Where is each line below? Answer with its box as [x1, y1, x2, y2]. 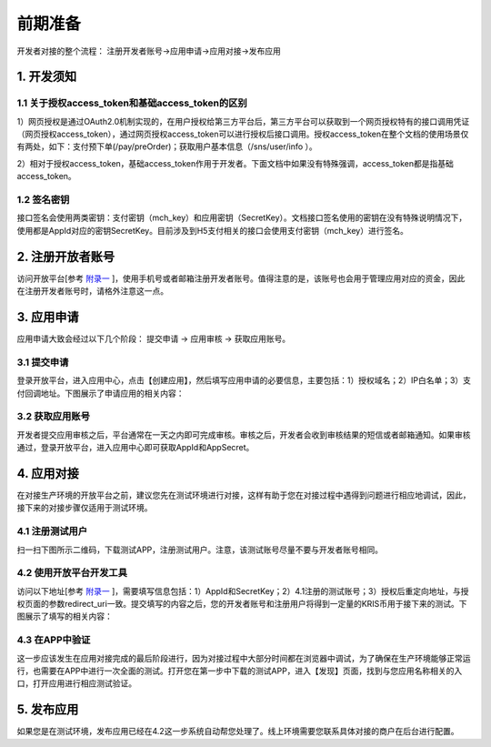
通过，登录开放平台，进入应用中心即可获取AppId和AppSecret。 [16, 442, 255, 453]
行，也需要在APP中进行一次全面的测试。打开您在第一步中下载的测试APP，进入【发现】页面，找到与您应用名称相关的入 [16, 665, 463, 676]
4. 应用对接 [16, 465, 79, 481]
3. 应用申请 [16, 309, 79, 325]
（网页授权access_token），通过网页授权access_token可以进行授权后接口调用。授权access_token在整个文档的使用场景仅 [16, 128, 469, 140]
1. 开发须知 [16, 69, 77, 85]
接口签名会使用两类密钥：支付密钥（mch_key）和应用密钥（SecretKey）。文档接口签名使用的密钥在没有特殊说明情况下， [16, 212, 467, 223]
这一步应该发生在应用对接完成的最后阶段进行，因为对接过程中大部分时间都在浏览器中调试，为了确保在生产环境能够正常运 [16, 652, 471, 663]
